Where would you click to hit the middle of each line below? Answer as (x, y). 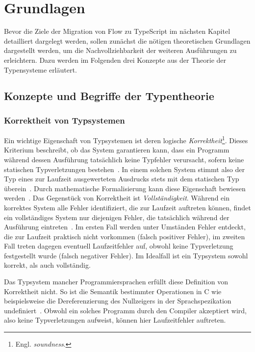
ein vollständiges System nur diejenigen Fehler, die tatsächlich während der (117, 217)
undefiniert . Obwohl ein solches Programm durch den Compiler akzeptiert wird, (125, 310)
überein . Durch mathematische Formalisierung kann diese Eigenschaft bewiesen (125, 188)
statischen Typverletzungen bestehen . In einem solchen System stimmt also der (124, 169)
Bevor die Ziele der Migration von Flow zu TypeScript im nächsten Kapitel (117, 31)
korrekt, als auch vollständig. (47, 265)
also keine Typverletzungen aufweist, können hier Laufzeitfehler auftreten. (115, 320)
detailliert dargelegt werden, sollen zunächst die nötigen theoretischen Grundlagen (127, 40)
